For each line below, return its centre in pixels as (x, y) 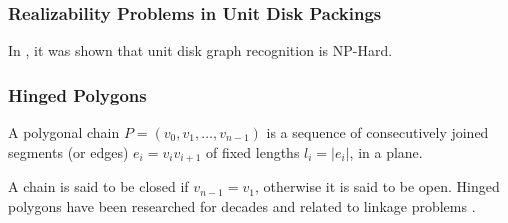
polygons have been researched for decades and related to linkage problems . (242, 205)
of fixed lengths (252, 151)
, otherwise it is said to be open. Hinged (377, 186)
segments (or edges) (68, 151)
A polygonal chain (64, 132)
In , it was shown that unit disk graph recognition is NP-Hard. (200, 50)
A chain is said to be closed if (98, 186)
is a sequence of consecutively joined (377, 132)
